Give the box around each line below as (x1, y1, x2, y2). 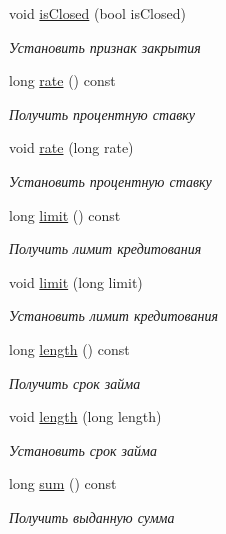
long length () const (9, 338, 130, 359)
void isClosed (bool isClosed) (9, 3, 186, 23)
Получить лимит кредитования (9, 238, 202, 259)
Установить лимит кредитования (9, 305, 218, 326)
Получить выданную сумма (9, 506, 175, 527)
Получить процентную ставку (9, 103, 196, 124)
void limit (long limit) (9, 271, 143, 292)
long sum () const (9, 473, 117, 494)
